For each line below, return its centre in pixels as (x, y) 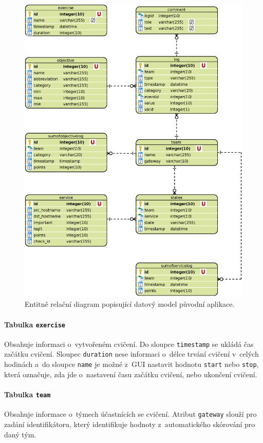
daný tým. (20, 434)
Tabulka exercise (35, 324)
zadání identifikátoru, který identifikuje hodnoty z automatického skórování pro (130, 424)
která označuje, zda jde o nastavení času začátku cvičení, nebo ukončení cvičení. (131, 374)
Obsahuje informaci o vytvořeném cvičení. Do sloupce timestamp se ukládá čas (129, 344)
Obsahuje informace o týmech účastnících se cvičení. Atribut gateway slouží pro (130, 414)
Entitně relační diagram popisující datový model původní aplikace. (130, 304)
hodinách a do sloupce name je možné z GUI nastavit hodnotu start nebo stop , (131, 364)
